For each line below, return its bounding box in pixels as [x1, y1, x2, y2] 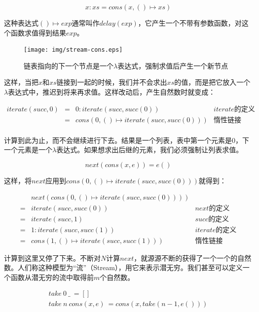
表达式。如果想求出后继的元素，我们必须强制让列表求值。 [56, 144, 243, 155]
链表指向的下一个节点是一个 [24, 60, 113, 70]
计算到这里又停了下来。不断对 [4, 252, 101, 263]
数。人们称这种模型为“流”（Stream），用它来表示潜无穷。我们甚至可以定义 [4, 262, 243, 273]
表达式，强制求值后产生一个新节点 [117, 60, 228, 70]
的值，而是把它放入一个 [174, 77, 251, 87]
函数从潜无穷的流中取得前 [10, 272, 94, 282]
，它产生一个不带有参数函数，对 [138, 18, 242, 28]
